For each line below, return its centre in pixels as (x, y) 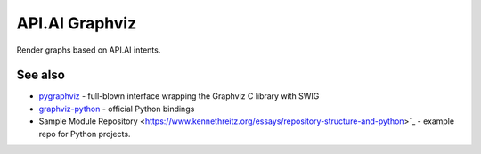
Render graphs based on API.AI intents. (89, 50)
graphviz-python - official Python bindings (117, 109)
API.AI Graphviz (77, 23)
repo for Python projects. (85, 134)
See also (41, 75)
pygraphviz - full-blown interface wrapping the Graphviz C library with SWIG (179, 96)
